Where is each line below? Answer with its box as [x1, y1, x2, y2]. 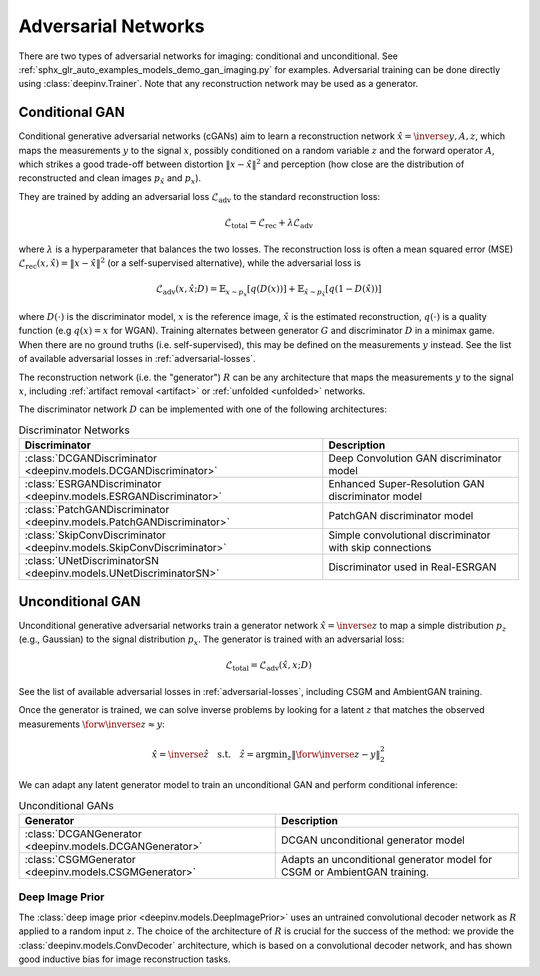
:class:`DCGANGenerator [24, 826, 142, 840]
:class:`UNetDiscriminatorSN [24, 554, 159, 568]
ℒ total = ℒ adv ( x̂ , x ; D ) [225, 660, 312, 674]
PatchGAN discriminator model [328, 509, 474, 523]
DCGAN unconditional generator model [281, 833, 465, 847]
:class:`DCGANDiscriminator [24, 451, 157, 465]
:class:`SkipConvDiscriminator [24, 528, 167, 542]
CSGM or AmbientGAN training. [281, 865, 430, 879]
